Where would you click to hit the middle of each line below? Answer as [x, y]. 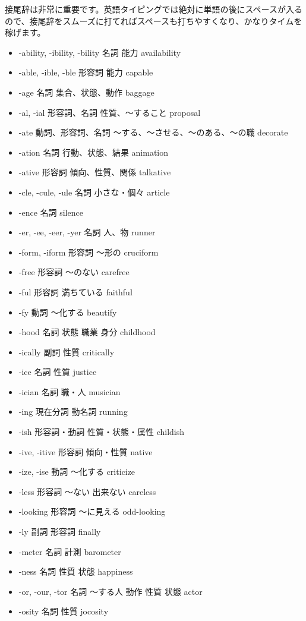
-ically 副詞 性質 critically [67, 352]
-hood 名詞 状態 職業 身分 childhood [87, 332]
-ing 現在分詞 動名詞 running [73, 412]
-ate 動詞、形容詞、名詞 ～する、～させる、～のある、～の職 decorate [153, 132]
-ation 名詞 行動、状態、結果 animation [94, 152]
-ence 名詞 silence [51, 212]
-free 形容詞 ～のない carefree [74, 272]
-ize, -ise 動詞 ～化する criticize [77, 472]
